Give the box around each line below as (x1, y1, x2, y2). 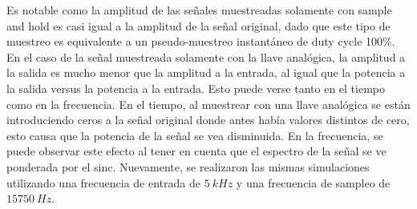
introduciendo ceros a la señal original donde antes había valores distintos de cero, (6, 111, 410, 128)
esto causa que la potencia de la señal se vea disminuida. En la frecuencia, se (6, 127, 383, 143)
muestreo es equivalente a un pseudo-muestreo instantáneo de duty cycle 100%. (6, 33, 395, 50)
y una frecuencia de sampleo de (236, 174, 391, 191)
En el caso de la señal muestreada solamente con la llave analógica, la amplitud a (6, 48, 406, 65)
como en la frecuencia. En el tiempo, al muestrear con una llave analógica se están (6, 95, 411, 112)
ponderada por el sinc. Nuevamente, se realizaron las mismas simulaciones (6, 158, 370, 175)
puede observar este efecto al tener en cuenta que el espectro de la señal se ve (6, 143, 387, 159)
